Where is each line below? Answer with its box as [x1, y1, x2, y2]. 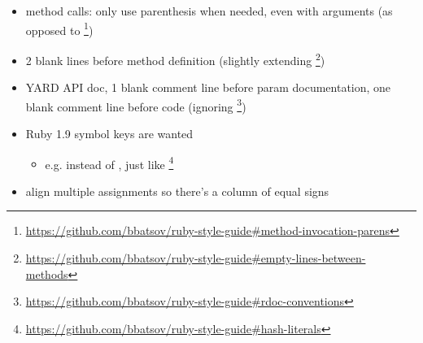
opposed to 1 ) [25, 19, 94, 38]
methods [25, 265, 68, 282]
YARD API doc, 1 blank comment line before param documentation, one [25, 79, 391, 96]
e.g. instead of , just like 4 [45, 153, 174, 172]
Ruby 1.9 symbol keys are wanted [25, 124, 194, 141]
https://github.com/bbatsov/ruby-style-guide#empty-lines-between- [25, 249, 366, 266]
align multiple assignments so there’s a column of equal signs [25, 182, 329, 199]
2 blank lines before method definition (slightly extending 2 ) [25, 49, 325, 68]
